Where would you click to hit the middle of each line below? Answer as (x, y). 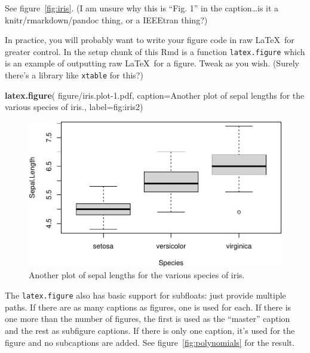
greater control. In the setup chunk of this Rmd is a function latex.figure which (155, 51)
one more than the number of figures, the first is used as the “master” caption (148, 319)
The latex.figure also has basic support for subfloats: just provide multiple (145, 295)
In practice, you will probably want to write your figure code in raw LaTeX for (150, 40)
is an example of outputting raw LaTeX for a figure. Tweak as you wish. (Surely (152, 63)
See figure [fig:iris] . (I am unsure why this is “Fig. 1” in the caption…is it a (142, 8)
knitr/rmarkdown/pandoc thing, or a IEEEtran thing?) (106, 19)
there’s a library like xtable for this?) (74, 75)
